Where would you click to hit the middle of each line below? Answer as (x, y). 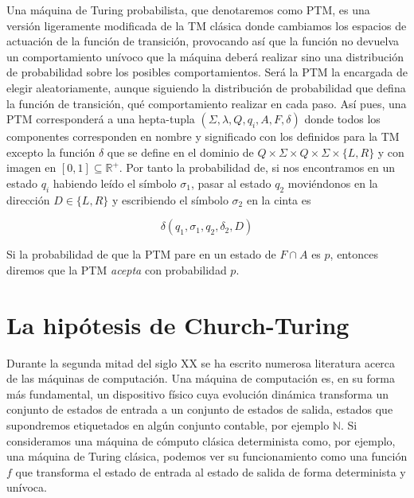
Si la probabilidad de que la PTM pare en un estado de (141, 254)
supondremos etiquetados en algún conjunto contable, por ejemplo (168, 425)
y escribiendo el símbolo (170, 199)
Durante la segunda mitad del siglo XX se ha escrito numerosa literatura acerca (201, 362)
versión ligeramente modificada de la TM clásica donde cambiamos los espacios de (207, 25)
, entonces (354, 254)
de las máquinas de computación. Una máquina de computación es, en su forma (201, 378)
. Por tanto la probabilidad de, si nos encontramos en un (257, 167)
